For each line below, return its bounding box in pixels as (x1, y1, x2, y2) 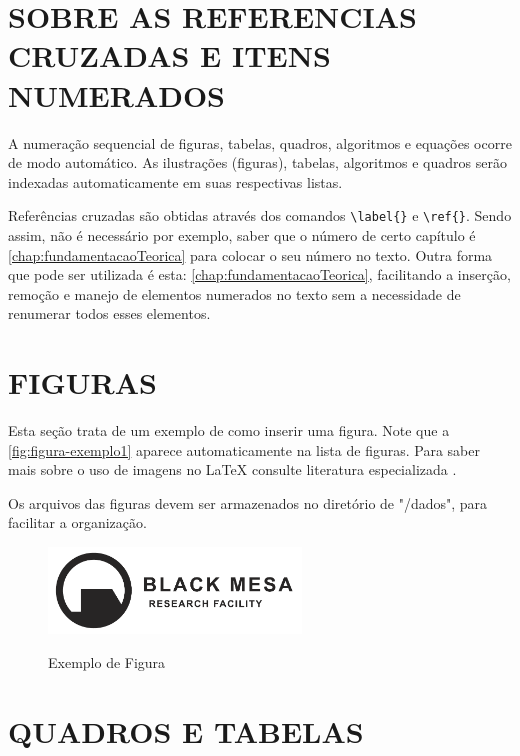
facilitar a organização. (8, 512, 147, 533)
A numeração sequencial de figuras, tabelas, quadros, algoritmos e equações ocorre (8, 132, 512, 153)
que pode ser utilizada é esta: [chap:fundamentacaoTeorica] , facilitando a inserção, (8, 264, 511, 285)
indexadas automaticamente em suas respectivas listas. (8, 171, 343, 192)
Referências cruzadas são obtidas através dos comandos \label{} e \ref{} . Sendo (8, 205, 512, 226)
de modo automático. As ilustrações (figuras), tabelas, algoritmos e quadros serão (8, 152, 507, 173)
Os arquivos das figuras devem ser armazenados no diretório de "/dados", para (8, 492, 488, 513)
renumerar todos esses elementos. (8, 303, 211, 324)
